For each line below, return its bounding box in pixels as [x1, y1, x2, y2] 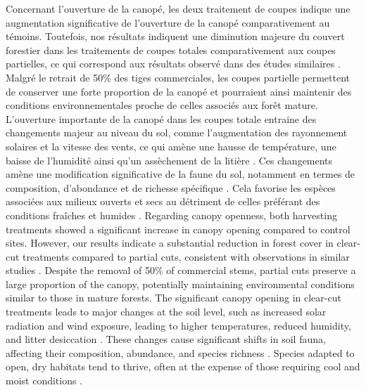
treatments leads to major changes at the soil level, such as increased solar [6, 304, 327, 319]
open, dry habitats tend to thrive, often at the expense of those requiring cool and [6, 359, 360, 374]
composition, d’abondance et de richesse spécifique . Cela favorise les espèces [6, 180, 336, 195]
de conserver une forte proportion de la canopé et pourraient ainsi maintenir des [6, 84, 352, 98]
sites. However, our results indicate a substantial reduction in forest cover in [6, 235, 334, 250]
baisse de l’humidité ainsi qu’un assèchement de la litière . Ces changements [6, 152, 333, 167]
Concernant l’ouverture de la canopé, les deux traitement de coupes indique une [6, 1, 351, 15]
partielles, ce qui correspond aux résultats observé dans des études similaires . [6, 56, 341, 71]
